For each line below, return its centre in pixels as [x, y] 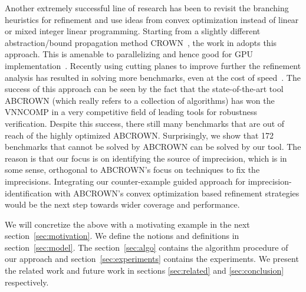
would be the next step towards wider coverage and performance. [122, 204]
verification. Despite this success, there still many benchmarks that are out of [145, 123]
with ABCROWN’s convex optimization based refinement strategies [177, 193]
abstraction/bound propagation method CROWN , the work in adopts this [141, 42]
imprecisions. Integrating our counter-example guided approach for [125, 181]
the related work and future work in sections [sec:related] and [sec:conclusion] [144, 270]
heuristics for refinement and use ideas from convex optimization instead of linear [152, 19]
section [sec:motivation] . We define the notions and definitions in [122, 236]
